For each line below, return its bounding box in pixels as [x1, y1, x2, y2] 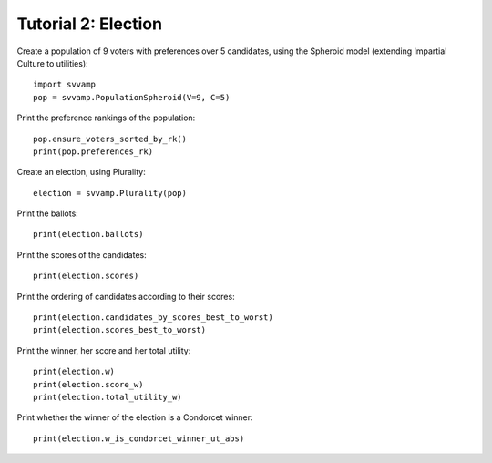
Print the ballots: [16, 208, 79, 219]
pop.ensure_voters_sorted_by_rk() [33, 133, 187, 144]
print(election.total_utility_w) [33, 392, 182, 402]
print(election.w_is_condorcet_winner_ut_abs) [33, 433, 245, 444]
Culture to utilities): [16, 57, 88, 68]
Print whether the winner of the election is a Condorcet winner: [16, 412, 254, 423]
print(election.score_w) [33, 379, 144, 389]
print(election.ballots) [33, 229, 144, 240]
